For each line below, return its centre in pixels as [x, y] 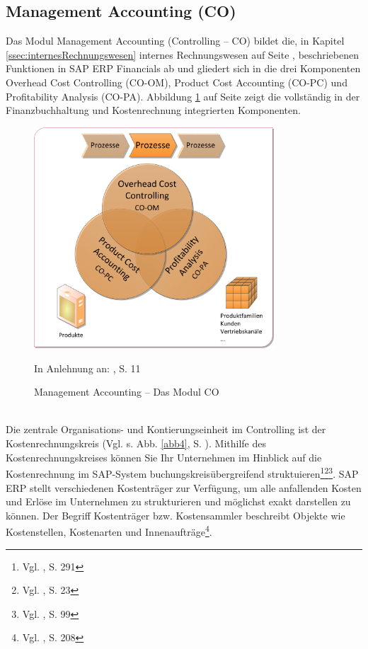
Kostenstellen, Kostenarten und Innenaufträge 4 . [109, 530]
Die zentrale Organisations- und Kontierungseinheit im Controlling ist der [166, 429]
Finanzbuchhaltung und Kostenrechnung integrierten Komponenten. [153, 110]
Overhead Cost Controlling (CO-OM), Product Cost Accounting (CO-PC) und [177, 82]
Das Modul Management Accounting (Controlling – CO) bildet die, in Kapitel [175, 41]
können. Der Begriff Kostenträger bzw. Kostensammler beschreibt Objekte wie [176, 515]
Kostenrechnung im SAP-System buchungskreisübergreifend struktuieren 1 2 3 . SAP [182, 472]
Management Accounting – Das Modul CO [127, 392]
